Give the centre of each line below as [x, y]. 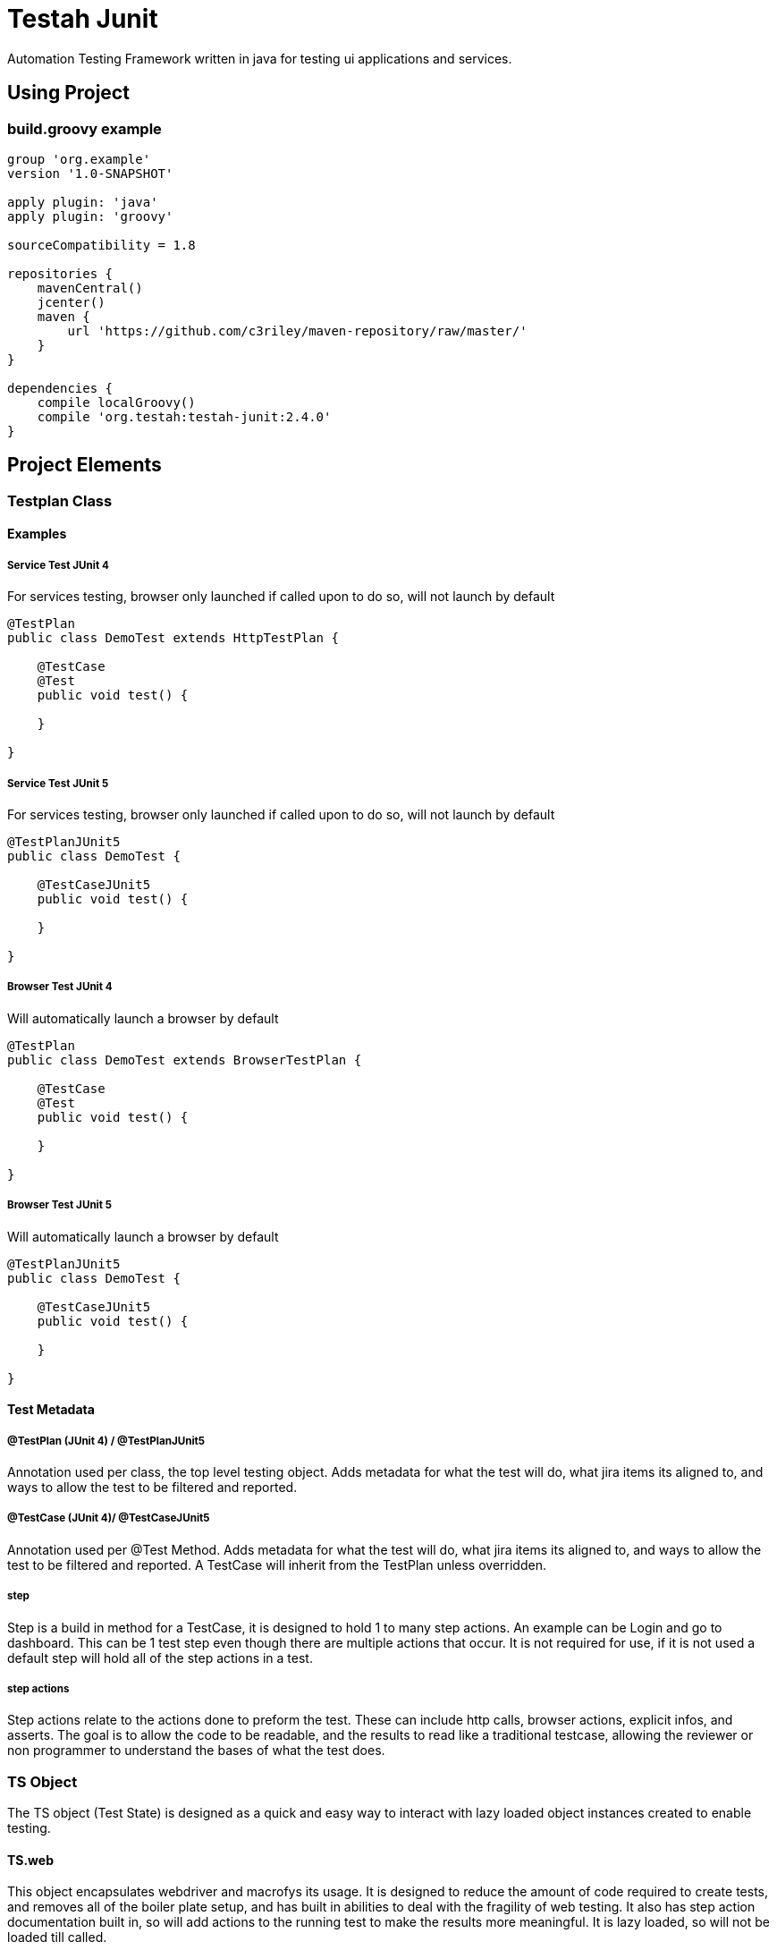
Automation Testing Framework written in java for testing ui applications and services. [260, 58]
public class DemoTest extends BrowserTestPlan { [185, 1060]
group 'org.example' [79, 159]
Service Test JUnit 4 [58, 565]
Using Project [68, 93]
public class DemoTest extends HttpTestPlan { [173, 638]
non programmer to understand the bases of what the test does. [196, 1751]
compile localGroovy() [116, 402]
